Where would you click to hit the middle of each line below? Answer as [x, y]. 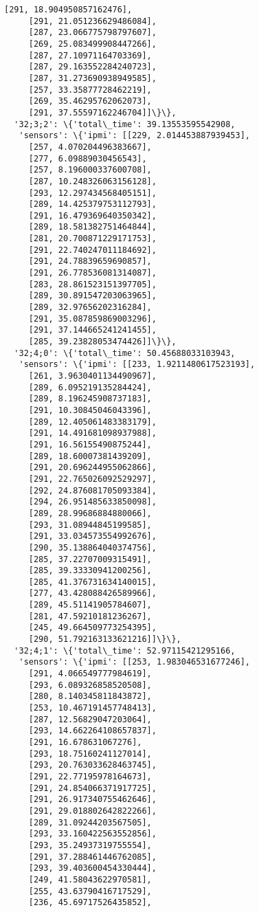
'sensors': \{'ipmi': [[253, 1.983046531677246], [134, 662]
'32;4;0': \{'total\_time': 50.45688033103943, [125, 353]
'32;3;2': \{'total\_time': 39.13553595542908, [125, 124]
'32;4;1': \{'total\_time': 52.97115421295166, [125, 650]
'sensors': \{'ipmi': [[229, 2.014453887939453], [134, 136]
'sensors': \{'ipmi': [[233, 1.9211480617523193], [137, 365]
